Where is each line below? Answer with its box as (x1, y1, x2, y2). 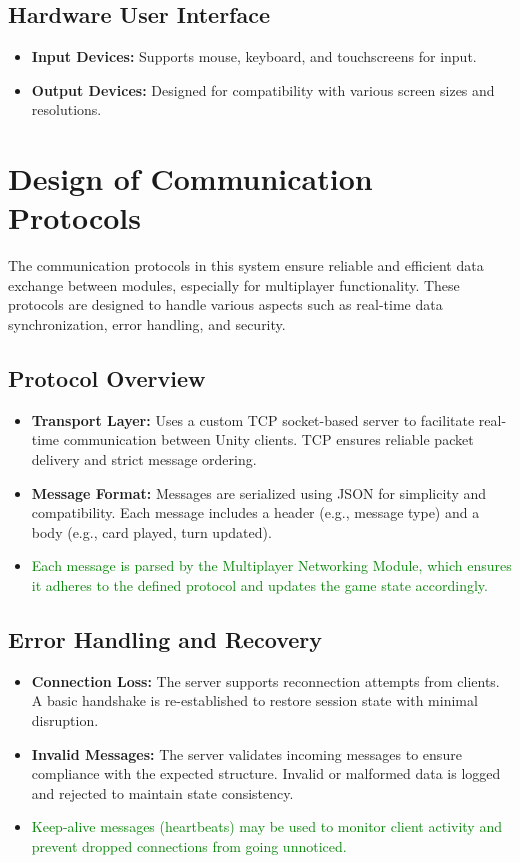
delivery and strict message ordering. (31, 449, 257, 470)
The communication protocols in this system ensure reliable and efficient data (8, 255, 484, 276)
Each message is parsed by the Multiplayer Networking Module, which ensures (31, 555, 512, 576)
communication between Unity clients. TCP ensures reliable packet (63, 429, 474, 450)
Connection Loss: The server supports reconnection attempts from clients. (31, 670, 500, 691)
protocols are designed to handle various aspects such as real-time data (8, 294, 443, 315)
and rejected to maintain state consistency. (31, 782, 294, 803)
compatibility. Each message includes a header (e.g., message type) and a (31, 502, 480, 523)
